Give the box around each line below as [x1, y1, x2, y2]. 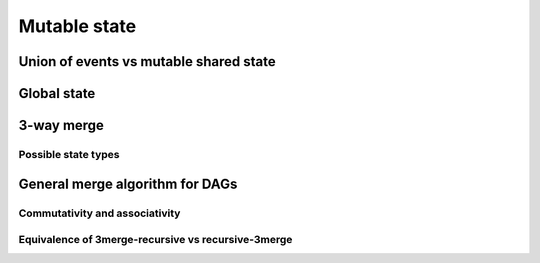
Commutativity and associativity [18, 206, 181, 220]
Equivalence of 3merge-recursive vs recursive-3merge [18, 233, 293, 247]
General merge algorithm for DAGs [18, 175, 238, 192]
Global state [18, 85, 96, 102]
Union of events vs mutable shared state [18, 53, 276, 70]
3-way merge [18, 117, 105, 134]
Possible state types [18, 147, 120, 161]
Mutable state [18, 15, 137, 37]
